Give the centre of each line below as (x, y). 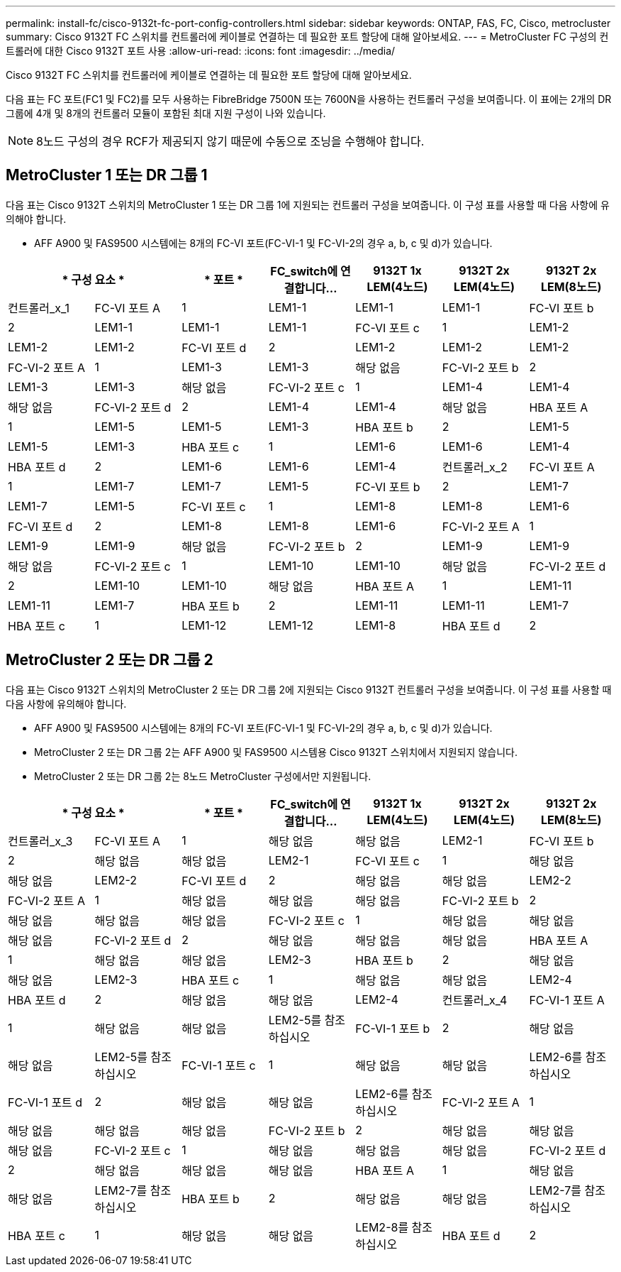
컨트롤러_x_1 (39, 308)
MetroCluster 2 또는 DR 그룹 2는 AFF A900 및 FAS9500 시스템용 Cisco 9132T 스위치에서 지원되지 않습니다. (276, 752)
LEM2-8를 (382, 1227)
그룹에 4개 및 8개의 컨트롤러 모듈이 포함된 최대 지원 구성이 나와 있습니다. (166, 113)
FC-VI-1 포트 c (219, 1065)
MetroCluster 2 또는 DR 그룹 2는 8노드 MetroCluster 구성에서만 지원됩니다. (203, 776)
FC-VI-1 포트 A (567, 1000)
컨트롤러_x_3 (40, 841)
